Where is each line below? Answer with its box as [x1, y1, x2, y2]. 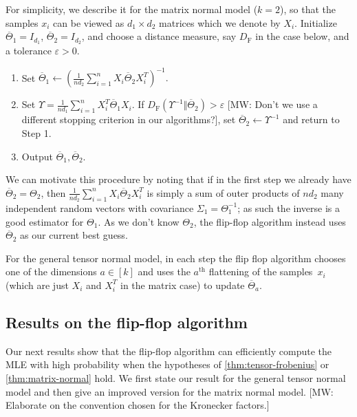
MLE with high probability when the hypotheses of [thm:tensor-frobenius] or [6, 357, 329, 372]
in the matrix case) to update [120, 277, 245, 292]
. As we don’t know [98, 214, 180, 228]
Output [21, 149, 53, 163]
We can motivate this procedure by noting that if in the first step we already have [6, 172, 351, 186]
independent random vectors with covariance [6, 200, 194, 215]
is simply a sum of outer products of [147, 185, 300, 200]
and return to [283, 112, 340, 127]
